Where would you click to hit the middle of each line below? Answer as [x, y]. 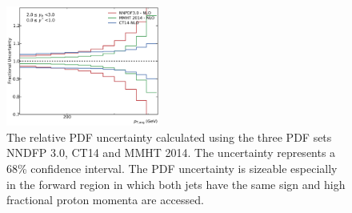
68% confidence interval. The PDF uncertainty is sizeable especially [172, 169]
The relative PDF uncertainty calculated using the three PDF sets [169, 137]
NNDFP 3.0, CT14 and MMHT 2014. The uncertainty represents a [171, 153]
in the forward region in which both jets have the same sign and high [176, 184]
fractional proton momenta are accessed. [105, 200]
